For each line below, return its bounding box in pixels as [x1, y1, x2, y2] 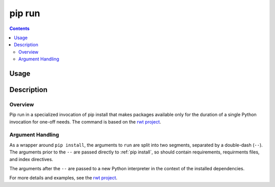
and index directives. [9, 156, 53, 162]
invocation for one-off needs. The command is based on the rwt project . [9, 118, 161, 124]
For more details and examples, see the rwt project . [9, 175, 118, 181]
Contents [9, 25, 30, 32]
